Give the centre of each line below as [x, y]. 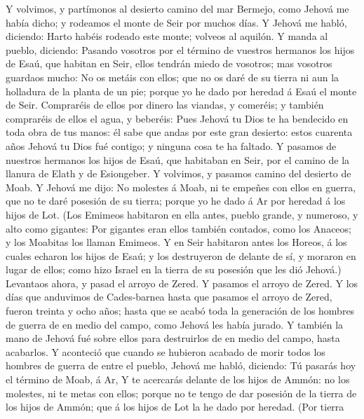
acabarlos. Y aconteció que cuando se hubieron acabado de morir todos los [166, 351]
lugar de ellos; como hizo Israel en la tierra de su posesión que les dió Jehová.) [174, 269]
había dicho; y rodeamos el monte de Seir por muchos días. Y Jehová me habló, [176, 22]
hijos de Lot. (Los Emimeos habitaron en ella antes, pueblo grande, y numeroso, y [182, 214]
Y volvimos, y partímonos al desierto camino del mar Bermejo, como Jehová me [177, 8]
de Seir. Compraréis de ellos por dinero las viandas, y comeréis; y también [165, 105]
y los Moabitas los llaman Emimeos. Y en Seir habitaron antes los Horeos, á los [176, 242]
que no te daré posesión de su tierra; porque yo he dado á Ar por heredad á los [176, 201]
